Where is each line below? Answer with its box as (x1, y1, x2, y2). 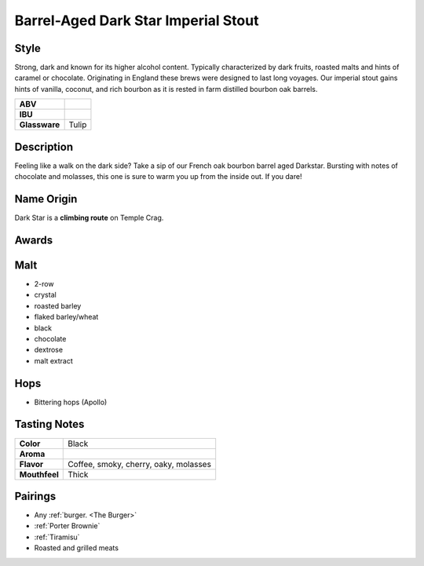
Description (14, 140, 74, 153)
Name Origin (14, 192, 78, 206)
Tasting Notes (14, 418, 85, 431)
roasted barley (34, 301, 82, 310)
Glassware (19, 119, 60, 130)
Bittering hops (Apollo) (34, 397, 108, 407)
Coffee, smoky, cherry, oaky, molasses (68, 458, 212, 469)
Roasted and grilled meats (34, 543, 119, 553)
